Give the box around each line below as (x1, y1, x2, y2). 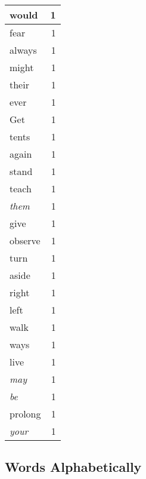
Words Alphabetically (5, 457, 142, 476)
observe (10, 234, 41, 247)
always (10, 43, 37, 57)
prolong (10, 407, 41, 420)
